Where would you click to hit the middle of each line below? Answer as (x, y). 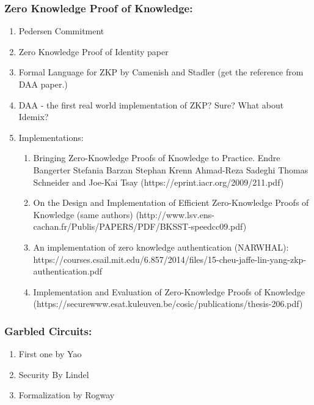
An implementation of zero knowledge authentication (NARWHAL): (161, 247)
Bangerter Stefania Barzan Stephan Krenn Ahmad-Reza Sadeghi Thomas (171, 169)
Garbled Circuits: (48, 331)
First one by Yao (50, 354)
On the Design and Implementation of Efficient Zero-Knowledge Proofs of (171, 202)
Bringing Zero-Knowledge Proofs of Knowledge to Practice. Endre (157, 158)
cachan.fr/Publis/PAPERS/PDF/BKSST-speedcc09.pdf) (140, 226)
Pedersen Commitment (61, 31)
